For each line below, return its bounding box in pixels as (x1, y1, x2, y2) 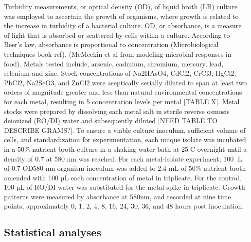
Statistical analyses (4, 225, 101, 240)
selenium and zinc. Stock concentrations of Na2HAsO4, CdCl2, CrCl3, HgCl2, (4, 68, 236, 78)
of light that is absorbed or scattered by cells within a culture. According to (4, 30, 230, 40)
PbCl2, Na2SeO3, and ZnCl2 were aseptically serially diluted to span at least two (4, 77, 247, 87)
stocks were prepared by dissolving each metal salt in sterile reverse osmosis (4, 106, 230, 116)
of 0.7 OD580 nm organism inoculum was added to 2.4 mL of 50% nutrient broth (4, 163, 246, 173)
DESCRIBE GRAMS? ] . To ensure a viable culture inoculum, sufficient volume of (4, 125, 246, 135)
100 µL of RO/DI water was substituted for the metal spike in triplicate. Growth (4, 182, 245, 192)
